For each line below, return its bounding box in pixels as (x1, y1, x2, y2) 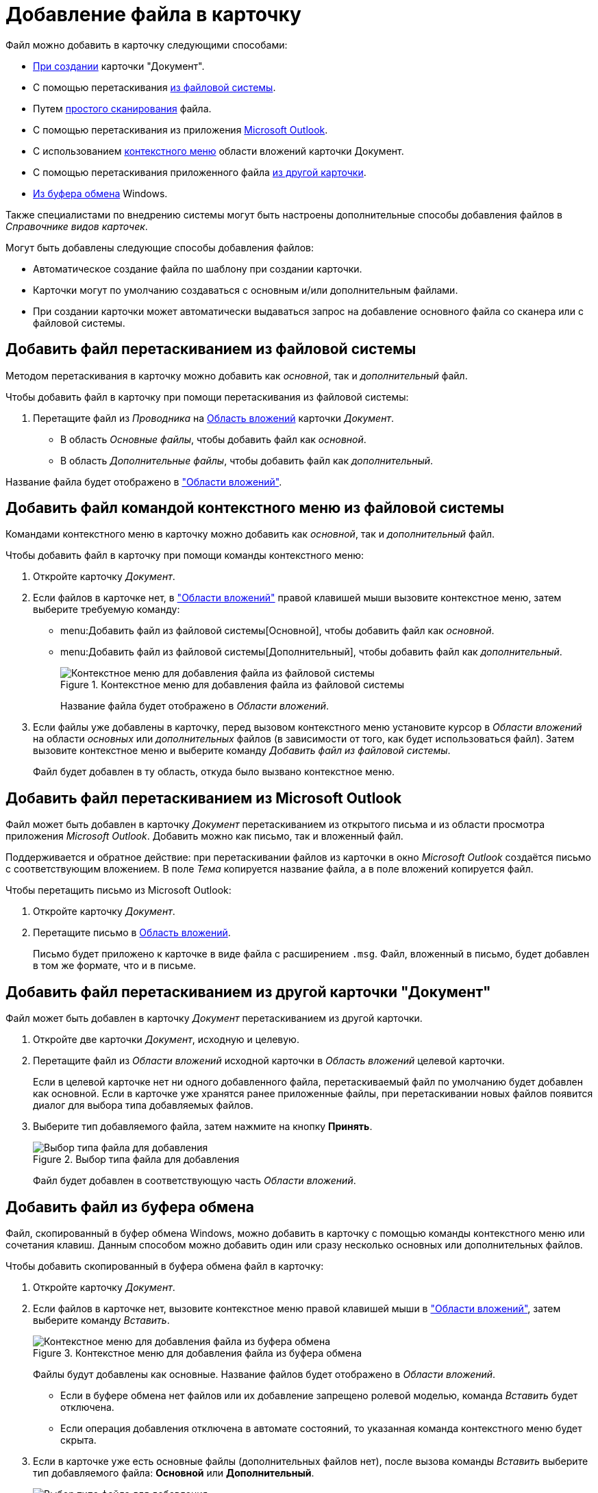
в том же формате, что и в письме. (33, 959, 197, 972)
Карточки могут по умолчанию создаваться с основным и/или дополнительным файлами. (33, 284, 458, 296)
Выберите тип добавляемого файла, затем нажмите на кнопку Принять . (33, 1120, 373, 1133)
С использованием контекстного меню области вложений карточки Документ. (33, 145, 404, 157)
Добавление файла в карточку (5, 3, 301, 26)
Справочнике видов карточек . (5, 220, 148, 232)
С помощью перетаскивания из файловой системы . (33, 81, 276, 93)
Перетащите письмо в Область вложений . (33, 927, 231, 939)
